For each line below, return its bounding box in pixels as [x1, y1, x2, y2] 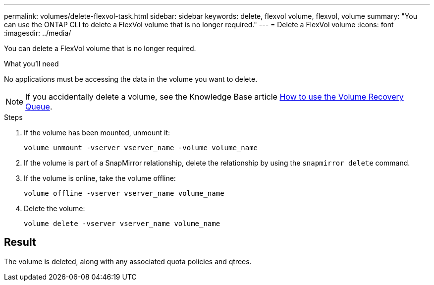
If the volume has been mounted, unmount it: [24, 128, 170, 137]
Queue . [25, 102, 53, 112]
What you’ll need [4, 59, 59, 68]
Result [4, 236, 36, 249]
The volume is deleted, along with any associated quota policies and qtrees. [4, 257, 252, 266]
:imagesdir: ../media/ [4, 29, 71, 37]
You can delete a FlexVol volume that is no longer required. [4, 44, 196, 53]
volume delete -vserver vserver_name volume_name [24, 220, 220, 228]
